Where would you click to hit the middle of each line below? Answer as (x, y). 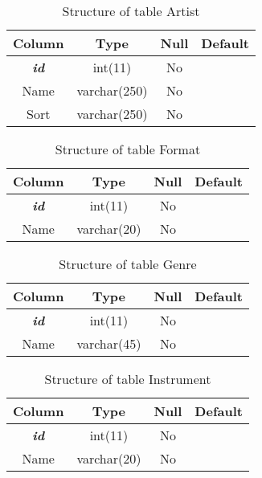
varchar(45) (109, 343)
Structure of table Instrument (128, 379)
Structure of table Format (128, 149)
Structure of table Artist (131, 11)
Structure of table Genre (128, 264)
